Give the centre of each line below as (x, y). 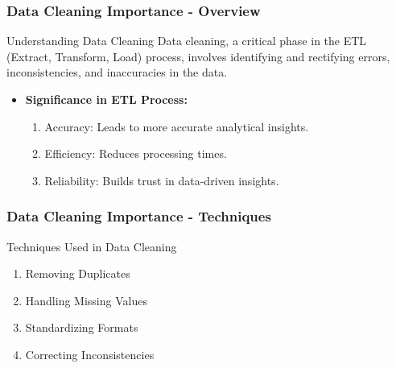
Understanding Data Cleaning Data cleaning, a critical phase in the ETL (187, 41)
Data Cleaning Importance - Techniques (139, 216)
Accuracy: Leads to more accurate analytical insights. (177, 126)
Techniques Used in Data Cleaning (92, 246)
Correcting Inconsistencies (90, 354)
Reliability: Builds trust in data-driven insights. (162, 180)
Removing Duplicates (78, 273)
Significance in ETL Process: (106, 99)
